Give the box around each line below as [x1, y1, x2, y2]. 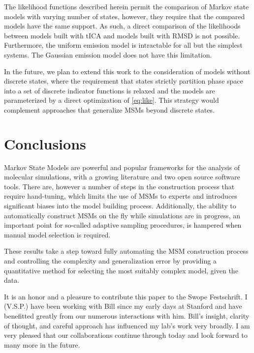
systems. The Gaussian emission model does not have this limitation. [4, 49, 212, 59]
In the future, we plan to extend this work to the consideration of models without [4, 66, 251, 76]
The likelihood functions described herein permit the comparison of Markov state [4, 1, 249, 11]
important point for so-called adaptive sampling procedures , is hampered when [4, 220, 242, 230]
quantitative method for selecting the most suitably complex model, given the [4, 265, 238, 275]
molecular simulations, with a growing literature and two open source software [4, 172, 240, 182]
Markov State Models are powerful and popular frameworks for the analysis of [4, 162, 240, 172]
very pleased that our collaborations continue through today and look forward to [4, 330, 248, 340]
